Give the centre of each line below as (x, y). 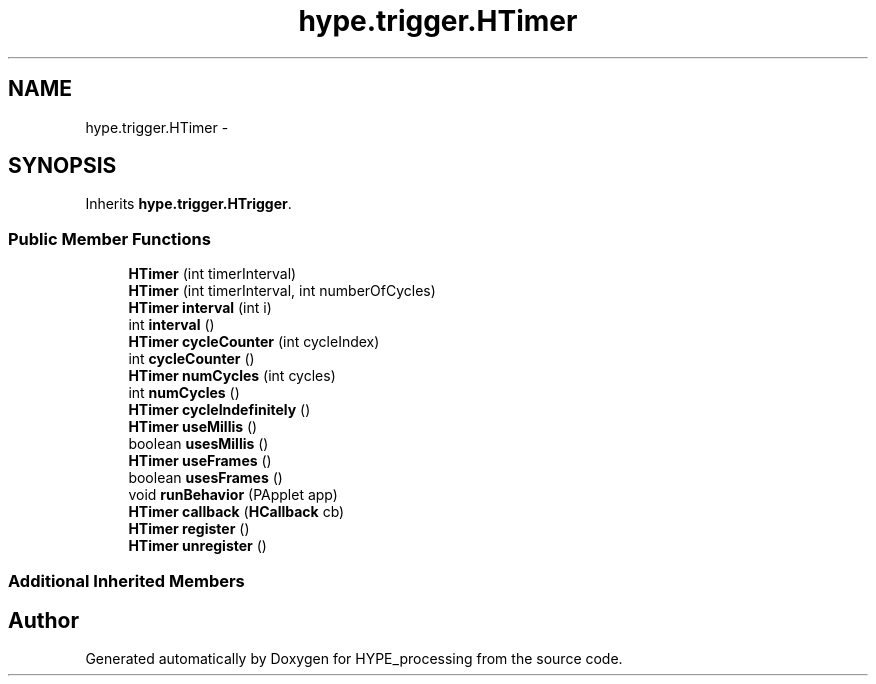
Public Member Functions (109, 238)
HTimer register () (189, 529)
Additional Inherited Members (126, 580)
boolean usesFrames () (205, 478)
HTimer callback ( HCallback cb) (236, 512)
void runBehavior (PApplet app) (233, 495)
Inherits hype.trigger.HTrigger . (188, 204)
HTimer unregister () (197, 546)
